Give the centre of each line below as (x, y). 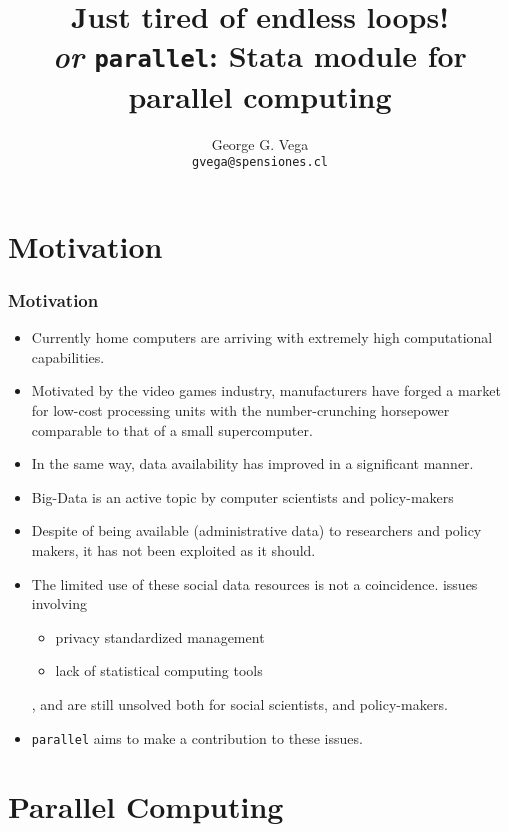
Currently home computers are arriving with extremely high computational (262, 337)
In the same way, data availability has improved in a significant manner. (252, 463)
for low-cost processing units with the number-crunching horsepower (240, 410)
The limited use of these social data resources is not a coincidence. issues (254, 583)
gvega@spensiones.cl (260, 162)
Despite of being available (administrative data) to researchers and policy (256, 530)
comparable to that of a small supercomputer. (172, 429)
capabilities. (68, 356)
